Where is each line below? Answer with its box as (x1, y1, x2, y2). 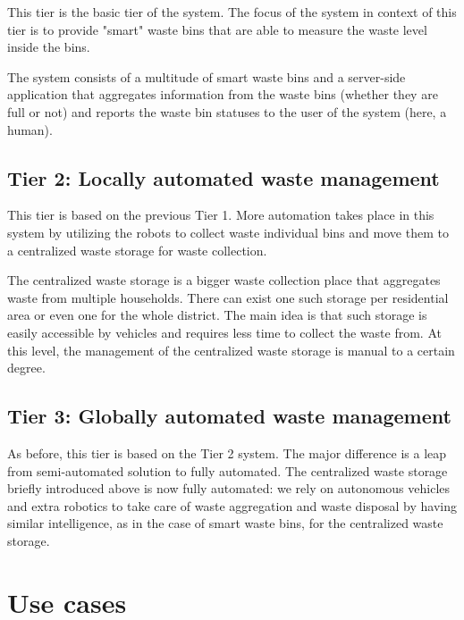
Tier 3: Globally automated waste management (7, 402, 451, 430)
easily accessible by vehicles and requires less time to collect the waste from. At (7, 323, 442, 341)
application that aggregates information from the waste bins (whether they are (7, 85, 438, 104)
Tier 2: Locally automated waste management (7, 163, 440, 191)
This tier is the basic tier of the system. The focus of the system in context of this (7, 3, 457, 21)
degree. (7, 358, 46, 377)
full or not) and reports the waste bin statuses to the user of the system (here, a (7, 102, 447, 121)
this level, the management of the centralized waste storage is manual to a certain (7, 340, 455, 359)
